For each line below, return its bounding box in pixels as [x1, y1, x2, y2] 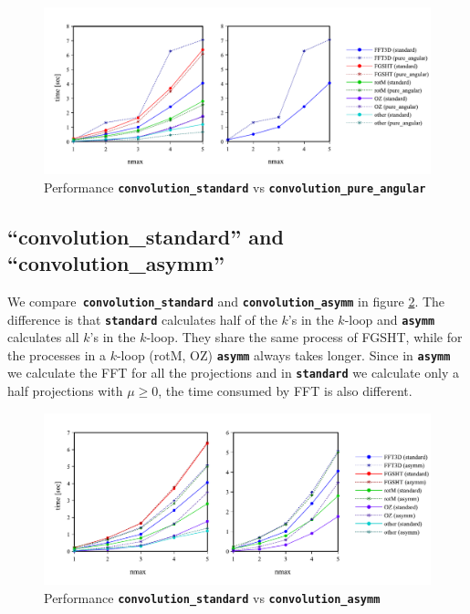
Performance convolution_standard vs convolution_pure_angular [44, 177, 426, 196]
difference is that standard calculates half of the [7, 309, 277, 328]
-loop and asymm [344, 309, 435, 328]
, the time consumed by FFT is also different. [158, 381, 413, 401]
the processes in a [7, 345, 106, 364]
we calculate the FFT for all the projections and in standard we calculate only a [7, 363, 459, 382]
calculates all [7, 328, 79, 347]
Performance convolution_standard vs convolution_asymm [44, 588, 381, 607]
